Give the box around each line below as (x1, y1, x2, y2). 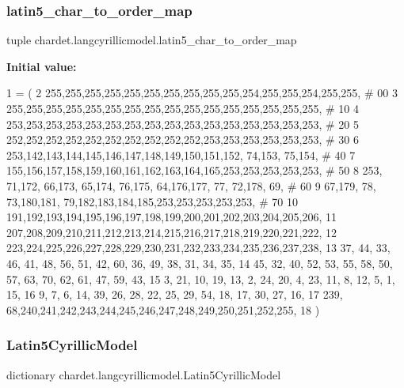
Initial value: (6, 58, 77, 74)
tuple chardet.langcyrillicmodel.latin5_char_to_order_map (6, 32, 297, 48)
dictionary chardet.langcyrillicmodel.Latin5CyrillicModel (6, 366, 281, 382)
